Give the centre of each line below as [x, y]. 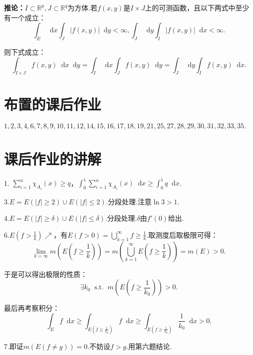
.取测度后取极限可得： [182, 234]
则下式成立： [25, 51]
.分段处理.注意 [129, 201]
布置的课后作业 [53, 104]
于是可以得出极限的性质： [46, 274]
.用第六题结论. [149, 346]
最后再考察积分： [32, 308]
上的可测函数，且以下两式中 [190, 7]
